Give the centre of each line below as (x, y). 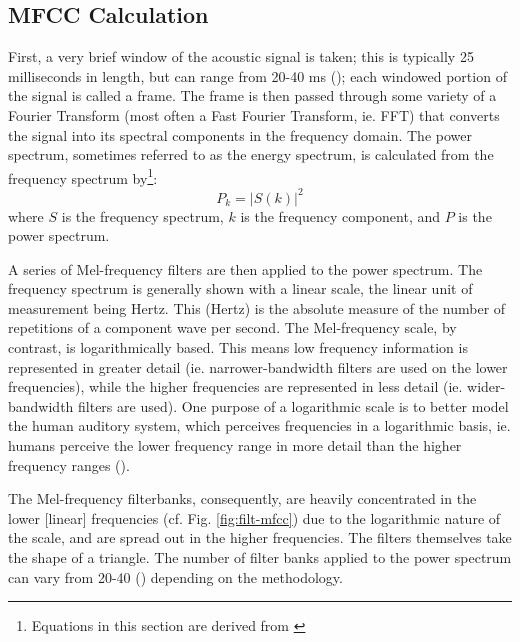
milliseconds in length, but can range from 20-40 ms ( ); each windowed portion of (257, 75)
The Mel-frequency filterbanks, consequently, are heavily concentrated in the (242, 498)
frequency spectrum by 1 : (83, 176)
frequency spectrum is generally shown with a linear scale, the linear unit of (240, 288)
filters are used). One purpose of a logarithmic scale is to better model (293, 405)
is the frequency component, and (340, 215)
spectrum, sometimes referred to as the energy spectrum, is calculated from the (251, 154)
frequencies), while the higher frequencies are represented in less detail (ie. (235, 386)
